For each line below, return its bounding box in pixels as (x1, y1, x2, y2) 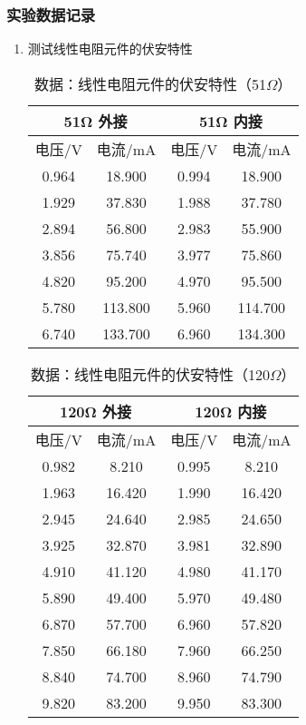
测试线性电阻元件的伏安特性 (27, 39, 193, 58)
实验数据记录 (6, 3, 96, 25)
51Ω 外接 (63, 110, 128, 132)
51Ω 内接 (198, 110, 263, 132)
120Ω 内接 (195, 400, 267, 422)
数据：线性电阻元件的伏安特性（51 (33, 73, 266, 94)
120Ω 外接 (59, 400, 131, 422)
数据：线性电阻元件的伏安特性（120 (30, 363, 270, 385)
